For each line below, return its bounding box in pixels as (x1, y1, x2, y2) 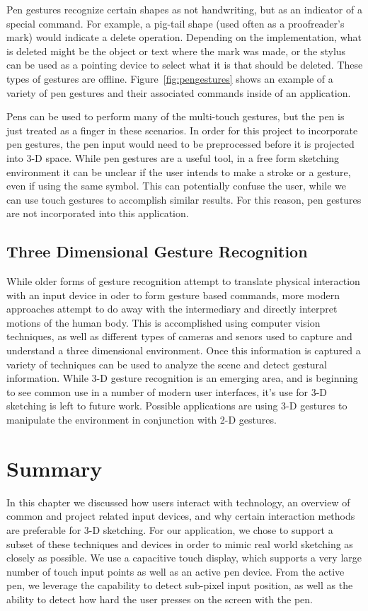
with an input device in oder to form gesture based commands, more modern (6, 287, 340, 302)
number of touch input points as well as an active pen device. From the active (6, 564, 345, 578)
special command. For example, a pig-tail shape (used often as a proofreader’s (6, 16, 345, 30)
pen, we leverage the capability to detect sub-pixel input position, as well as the (6, 578, 353, 593)
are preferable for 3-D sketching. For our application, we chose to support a (6, 522, 333, 537)
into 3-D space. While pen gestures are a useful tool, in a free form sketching (6, 150, 340, 165)
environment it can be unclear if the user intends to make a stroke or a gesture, (6, 164, 351, 179)
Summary (6, 453, 103, 482)
